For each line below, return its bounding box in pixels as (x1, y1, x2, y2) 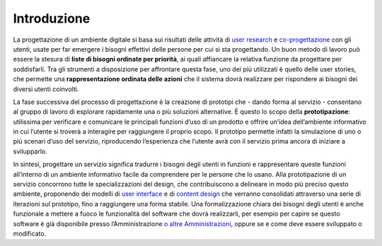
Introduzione (13, 11, 91, 26)
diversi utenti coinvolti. (13, 85, 79, 93)
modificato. (13, 229, 47, 238)
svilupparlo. (13, 147, 47, 156)
